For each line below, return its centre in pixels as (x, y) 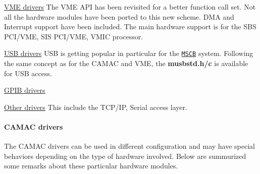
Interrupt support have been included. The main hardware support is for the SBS (130, 26)
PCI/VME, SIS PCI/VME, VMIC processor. (74, 36)
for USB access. (28, 73)
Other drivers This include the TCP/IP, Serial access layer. (96, 107)
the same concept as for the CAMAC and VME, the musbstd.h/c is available (126, 63)
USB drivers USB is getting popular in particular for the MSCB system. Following (129, 53)
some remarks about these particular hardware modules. (91, 166)
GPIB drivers (25, 90)
